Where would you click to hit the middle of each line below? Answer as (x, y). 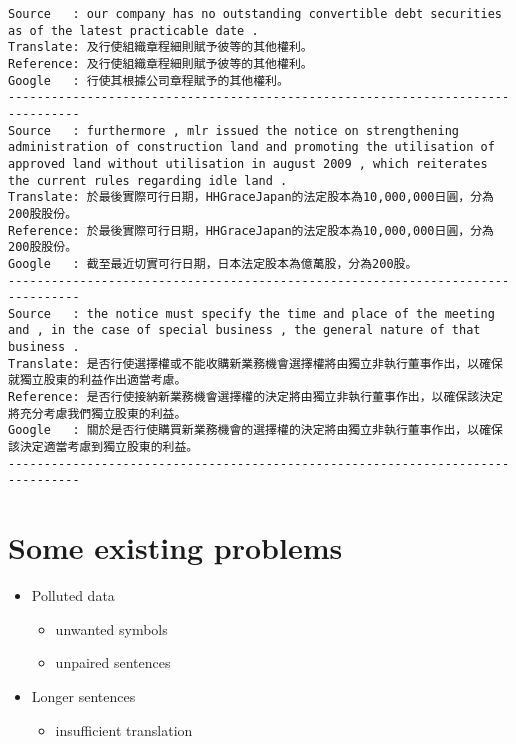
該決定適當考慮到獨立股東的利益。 (103, 447)
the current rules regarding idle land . (148, 180)
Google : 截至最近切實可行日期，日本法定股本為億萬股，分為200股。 (213, 263)
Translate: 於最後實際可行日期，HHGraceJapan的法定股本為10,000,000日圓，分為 (251, 197)
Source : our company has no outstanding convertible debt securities (255, 14)
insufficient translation (124, 729)
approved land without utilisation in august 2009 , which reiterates (248, 163)
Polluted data (73, 595)
